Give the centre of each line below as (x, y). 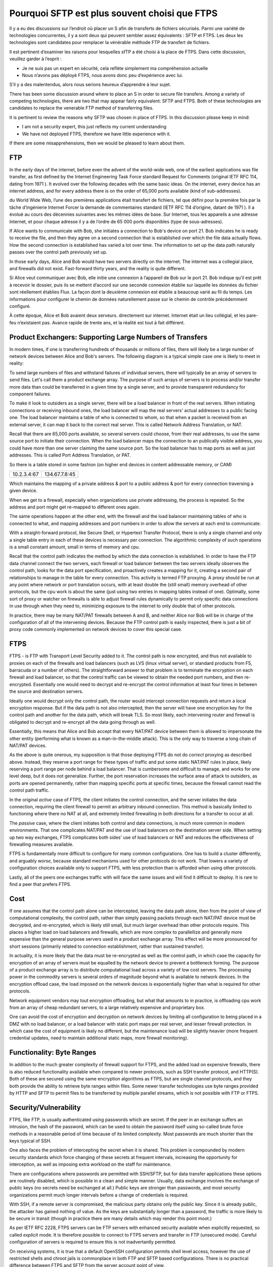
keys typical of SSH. (30, 1141)
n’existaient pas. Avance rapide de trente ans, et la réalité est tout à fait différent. (101, 322)
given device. (23, 491)
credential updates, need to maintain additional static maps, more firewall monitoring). (99, 1038)
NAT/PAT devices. (28, 746)
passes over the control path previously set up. (58, 252)
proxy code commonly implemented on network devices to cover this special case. (96, 629)
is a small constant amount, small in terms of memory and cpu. (75, 547)
